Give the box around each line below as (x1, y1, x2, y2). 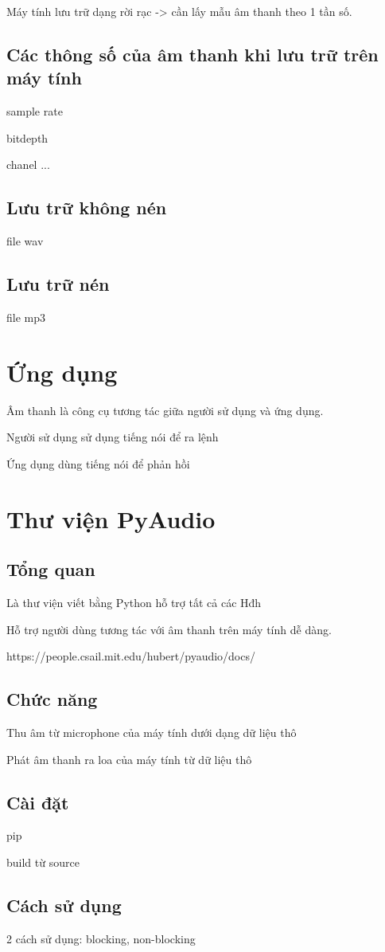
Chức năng (6, 687, 98, 711)
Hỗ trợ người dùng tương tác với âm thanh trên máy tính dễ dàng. (6, 621, 332, 637)
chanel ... (6, 156, 50, 173)
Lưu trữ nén (6, 272, 110, 296)
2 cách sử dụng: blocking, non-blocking (6, 930, 196, 946)
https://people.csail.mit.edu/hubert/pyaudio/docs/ (6, 648, 255, 664)
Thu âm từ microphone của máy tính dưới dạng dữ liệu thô (6, 724, 297, 741)
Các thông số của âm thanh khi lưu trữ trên (6, 41, 379, 66)
